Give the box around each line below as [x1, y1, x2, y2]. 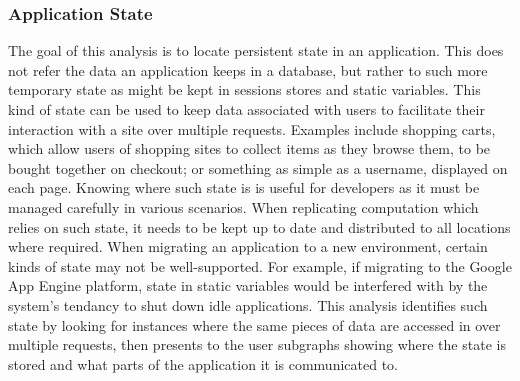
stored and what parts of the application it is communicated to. [8, 353, 398, 374]
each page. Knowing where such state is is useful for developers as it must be [8, 177, 480, 198]
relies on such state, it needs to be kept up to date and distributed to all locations [8, 216, 511, 237]
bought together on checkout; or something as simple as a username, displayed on [8, 157, 508, 178]
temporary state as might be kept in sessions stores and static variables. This [8, 79, 481, 100]
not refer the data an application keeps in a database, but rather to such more [8, 59, 488, 80]
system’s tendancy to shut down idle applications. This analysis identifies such [8, 294, 488, 315]
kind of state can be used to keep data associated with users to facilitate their [8, 99, 485, 119]
